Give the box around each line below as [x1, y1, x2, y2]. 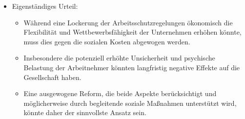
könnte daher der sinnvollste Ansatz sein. [23, 107, 146, 118]
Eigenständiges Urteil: [12, 1, 78, 11]
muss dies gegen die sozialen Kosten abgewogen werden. [23, 36, 190, 46]
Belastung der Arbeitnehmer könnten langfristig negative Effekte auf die [23, 62, 240, 72]
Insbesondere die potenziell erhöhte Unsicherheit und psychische [23, 53, 215, 63]
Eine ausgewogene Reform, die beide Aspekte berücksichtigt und [23, 88, 217, 99]
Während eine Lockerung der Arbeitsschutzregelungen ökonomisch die [23, 17, 233, 27]
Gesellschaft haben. [23, 72, 82, 82]
